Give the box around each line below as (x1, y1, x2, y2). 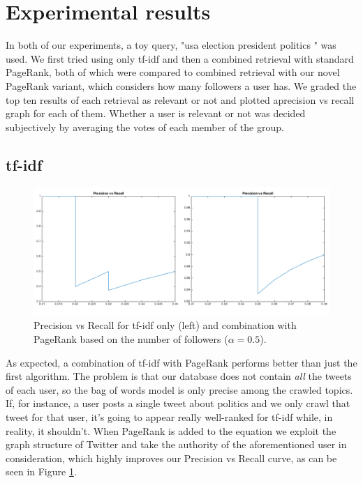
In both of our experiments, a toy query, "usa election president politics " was (6, 38, 336, 52)
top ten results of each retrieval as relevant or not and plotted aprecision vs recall (6, 92, 355, 107)
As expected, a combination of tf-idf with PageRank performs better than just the (6, 355, 357, 369)
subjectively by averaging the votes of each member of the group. (6, 119, 284, 134)
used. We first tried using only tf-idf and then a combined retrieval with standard (6, 51, 354, 66)
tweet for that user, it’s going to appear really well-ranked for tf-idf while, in (6, 409, 333, 424)
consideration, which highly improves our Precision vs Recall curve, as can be (6, 450, 337, 465)
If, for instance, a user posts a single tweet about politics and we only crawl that (6, 396, 350, 411)
